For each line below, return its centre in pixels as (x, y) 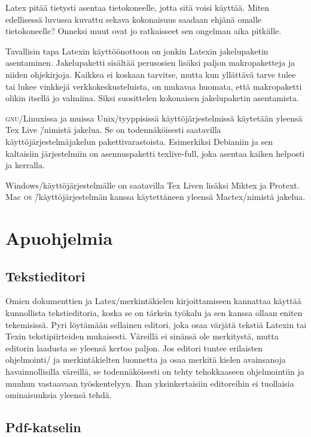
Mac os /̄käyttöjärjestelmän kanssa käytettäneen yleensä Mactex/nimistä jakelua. (155, 197)
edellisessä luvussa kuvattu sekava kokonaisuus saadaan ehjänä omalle (134, 19)
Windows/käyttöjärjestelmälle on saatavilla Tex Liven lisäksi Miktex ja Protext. (153, 185)
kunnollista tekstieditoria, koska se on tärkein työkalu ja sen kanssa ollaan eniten (154, 313)
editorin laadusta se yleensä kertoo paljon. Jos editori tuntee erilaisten (134, 348)
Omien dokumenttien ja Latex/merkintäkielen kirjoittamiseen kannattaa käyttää (153, 301)
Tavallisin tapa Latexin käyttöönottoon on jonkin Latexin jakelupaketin (137, 51)
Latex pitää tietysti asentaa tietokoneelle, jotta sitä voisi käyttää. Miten (138, 7)
